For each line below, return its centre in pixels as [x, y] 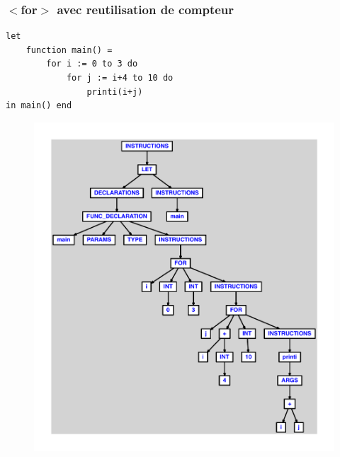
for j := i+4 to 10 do [120, 78]
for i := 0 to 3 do [92, 64]
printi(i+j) [115, 92]
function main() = [69, 50]
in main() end [39, 106]
